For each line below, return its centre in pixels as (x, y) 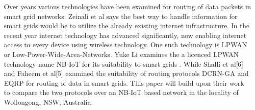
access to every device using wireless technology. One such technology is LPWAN (126, 45)
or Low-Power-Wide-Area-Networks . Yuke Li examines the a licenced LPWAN (121, 54)
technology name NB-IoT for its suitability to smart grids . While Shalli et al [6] (124, 64)
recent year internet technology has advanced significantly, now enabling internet (125, 35)
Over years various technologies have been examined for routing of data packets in (127, 6)
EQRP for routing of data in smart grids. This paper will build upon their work (124, 82)
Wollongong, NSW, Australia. (49, 101)
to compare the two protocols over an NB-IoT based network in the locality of (121, 92)
